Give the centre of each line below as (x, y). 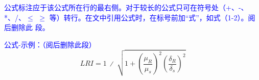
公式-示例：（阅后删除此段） (50, 44)
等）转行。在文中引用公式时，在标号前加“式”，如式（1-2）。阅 (152, 17)
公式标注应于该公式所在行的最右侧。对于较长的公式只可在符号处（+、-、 (126, 7)
